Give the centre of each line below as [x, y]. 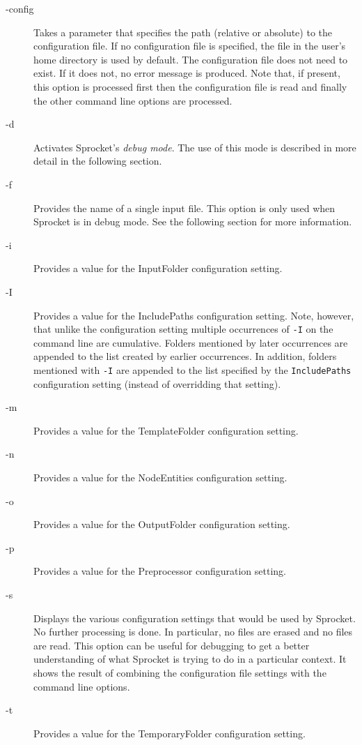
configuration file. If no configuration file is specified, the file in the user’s [190, 46]
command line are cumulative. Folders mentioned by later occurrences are [191, 342]
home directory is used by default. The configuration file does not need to [191, 59]
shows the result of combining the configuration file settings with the [180, 672]
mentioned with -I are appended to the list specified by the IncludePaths [192, 369]
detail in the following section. [98, 161]
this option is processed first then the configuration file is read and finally [190, 86]
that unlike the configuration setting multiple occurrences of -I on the [183, 329]
